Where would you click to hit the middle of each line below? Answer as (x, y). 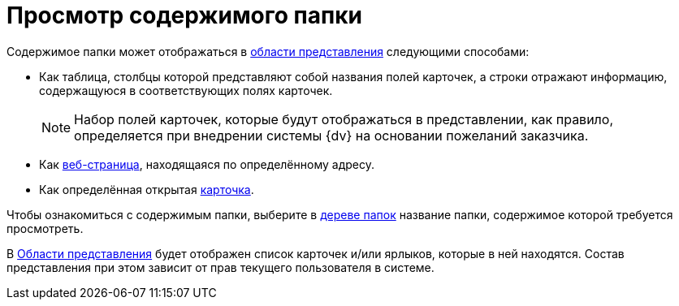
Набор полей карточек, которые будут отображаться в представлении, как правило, (344, 119)
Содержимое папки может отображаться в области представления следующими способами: (268, 51)
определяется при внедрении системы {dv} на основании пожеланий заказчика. (331, 135)
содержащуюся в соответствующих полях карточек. (186, 90)
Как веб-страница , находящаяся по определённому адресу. (207, 164)
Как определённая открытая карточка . (147, 189)
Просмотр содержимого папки (184, 15)
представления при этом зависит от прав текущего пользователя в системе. (221, 267)
